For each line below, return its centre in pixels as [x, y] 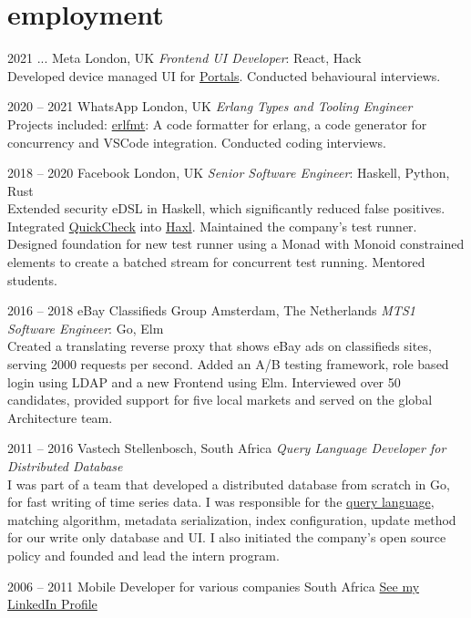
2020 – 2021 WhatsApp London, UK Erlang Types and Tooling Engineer [210, 106]
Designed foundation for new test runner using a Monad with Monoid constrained [236, 244]
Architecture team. [60, 417]
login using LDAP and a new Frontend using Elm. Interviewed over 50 [204, 381]
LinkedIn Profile [52, 604]
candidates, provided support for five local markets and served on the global [220, 400]
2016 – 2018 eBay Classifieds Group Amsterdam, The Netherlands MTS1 [211, 310]
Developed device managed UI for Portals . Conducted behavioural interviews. [224, 75]
